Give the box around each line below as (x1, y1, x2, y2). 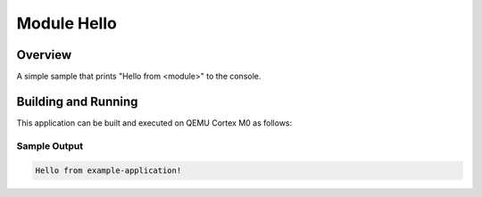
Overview (16, 47, 72, 62)
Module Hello (16, 13, 118, 33)
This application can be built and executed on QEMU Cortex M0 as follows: (16, 117, 293, 128)
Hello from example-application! (35, 165, 182, 176)
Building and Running (16, 94, 138, 109)
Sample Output (16, 139, 84, 152)
